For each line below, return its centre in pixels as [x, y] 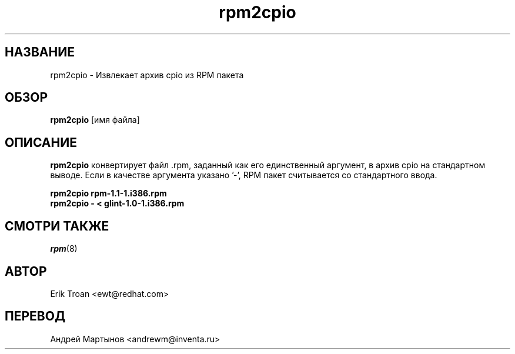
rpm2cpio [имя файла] [95, 120]
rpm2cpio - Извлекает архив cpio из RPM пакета [147, 75]
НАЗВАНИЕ [40, 52]
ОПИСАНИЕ [41, 142]
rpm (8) [64, 249]
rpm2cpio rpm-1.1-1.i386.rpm [108, 193]
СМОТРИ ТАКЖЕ [57, 226]
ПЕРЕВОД [35, 316]
